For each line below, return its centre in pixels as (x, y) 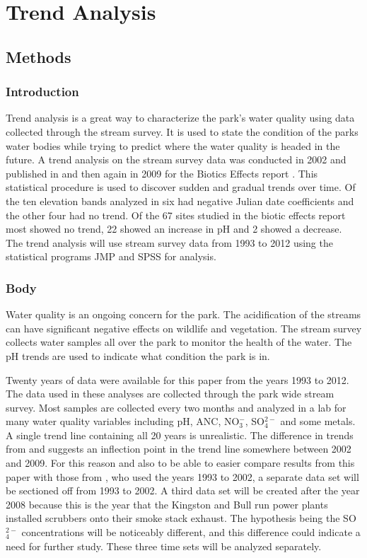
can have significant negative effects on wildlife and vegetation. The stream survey (184, 328)
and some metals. (318, 421)
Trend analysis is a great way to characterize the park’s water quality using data (180, 118)
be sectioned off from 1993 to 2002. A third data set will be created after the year (183, 490)
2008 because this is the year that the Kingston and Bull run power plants (167, 504)
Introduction (42, 92)
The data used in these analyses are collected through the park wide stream (170, 394)
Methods (39, 56)
